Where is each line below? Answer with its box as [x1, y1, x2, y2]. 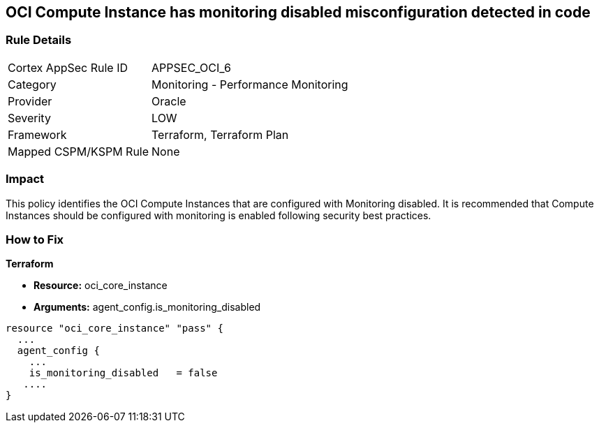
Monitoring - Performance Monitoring [151, 77, 348, 91]
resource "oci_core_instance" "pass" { [6, 323, 223, 334]
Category [8, 77, 57, 91]
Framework [8, 127, 67, 142]
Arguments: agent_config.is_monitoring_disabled [34, 301, 261, 313]
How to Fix [6, 232, 64, 246]
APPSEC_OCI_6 [151, 60, 231, 75]
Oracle [151, 94, 186, 108]
